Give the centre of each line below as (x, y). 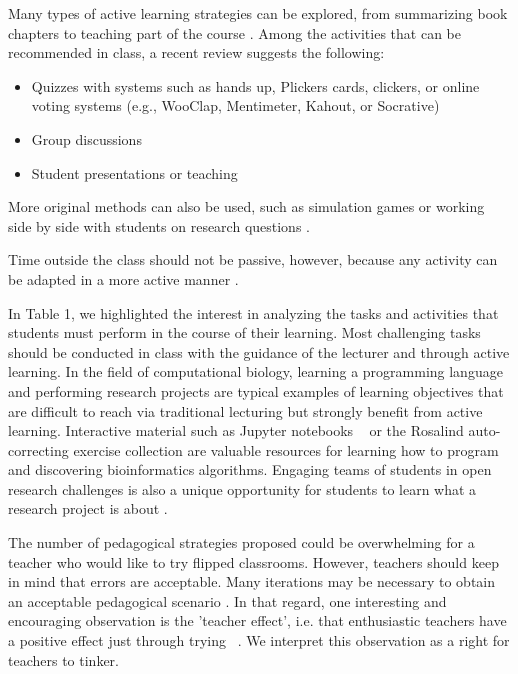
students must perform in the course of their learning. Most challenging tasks (244, 332)
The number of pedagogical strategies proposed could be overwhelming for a (241, 542)
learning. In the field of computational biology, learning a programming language (255, 371)
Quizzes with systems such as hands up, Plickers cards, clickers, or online (255, 85)
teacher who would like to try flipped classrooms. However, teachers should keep (253, 561)
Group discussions (86, 138)
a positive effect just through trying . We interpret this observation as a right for (259, 640)
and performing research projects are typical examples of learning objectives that (256, 390)
